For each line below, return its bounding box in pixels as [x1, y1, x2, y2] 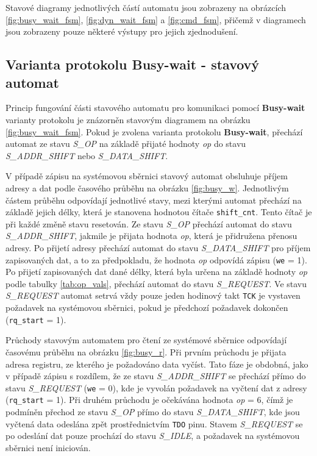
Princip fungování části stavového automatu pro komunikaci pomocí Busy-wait [5, 101, 305, 114]
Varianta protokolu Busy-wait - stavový [5, 55, 260, 74]
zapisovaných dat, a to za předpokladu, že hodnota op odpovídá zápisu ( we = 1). [5, 253, 307, 266]
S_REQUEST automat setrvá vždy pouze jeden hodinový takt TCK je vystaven [5, 289, 301, 302]
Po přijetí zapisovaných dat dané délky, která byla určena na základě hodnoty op [5, 265, 308, 278]
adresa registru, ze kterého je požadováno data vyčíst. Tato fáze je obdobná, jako [5, 357, 308, 370]
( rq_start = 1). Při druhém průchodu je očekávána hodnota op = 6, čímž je [5, 393, 293, 406]
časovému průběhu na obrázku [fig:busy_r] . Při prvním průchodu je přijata [5, 345, 287, 358]
